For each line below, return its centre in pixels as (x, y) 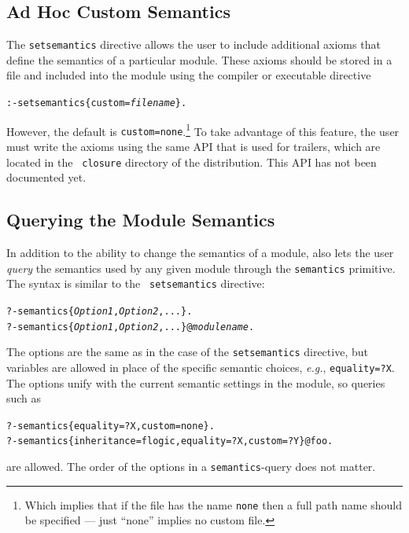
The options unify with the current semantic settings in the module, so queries (196, 382)
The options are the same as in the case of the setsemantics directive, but (187, 352)
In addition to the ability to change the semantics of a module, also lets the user (200, 253)
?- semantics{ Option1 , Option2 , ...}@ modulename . (131, 327)
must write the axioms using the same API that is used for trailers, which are (193, 147)
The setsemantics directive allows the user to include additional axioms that (193, 44)
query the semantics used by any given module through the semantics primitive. (201, 268)
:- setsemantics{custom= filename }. (97, 103)
